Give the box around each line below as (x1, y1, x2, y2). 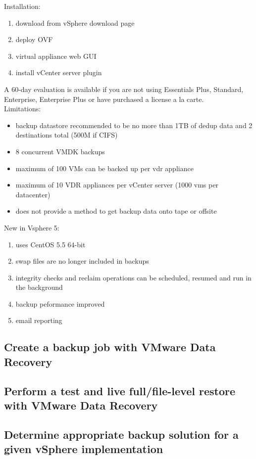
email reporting (15, 315, 62, 325)
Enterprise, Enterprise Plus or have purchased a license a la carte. (4, 93, 204, 104)
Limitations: (4, 103, 41, 114)
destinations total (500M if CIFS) (15, 130, 118, 140)
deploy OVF (15, 34, 53, 45)
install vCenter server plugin (15, 67, 102, 78)
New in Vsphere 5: (4, 222, 59, 232)
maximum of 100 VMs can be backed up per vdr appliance (15, 163, 194, 173)
